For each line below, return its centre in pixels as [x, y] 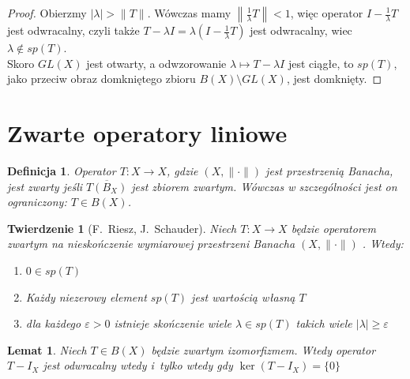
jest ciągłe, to [321, 63]
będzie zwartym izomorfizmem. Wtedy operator [263, 349]
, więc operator [327, 13]
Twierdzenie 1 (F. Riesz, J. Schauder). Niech [122, 228]
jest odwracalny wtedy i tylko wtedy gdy [138, 365]
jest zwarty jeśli [45, 186]
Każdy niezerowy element [86, 296]
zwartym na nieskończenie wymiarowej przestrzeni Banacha [151, 244]
